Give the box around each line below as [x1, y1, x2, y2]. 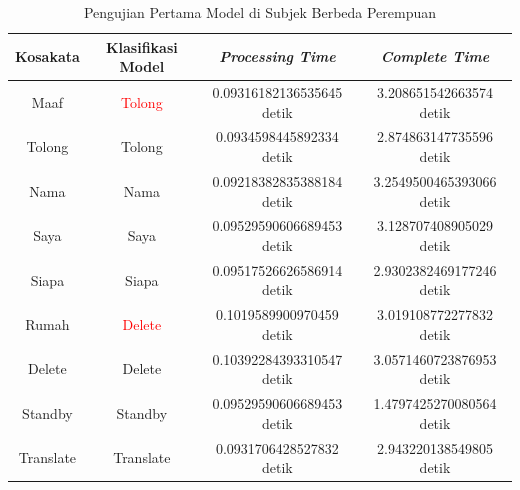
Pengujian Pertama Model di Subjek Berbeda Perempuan [83, 2, 437, 22]
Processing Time [219, 46, 336, 67]
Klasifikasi [105, 36, 178, 57]
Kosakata [15, 46, 80, 67]
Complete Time [380, 46, 490, 67]
